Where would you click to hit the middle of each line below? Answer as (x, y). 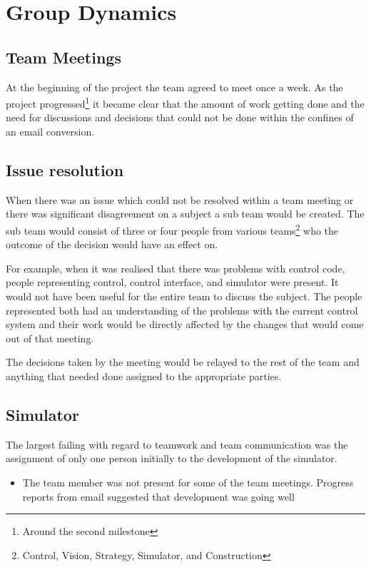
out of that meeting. (50, 338)
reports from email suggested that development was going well (158, 496)
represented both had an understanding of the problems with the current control (182, 310)
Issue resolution (65, 170)
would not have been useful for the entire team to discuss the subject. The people (184, 296)
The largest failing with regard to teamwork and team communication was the (177, 444)
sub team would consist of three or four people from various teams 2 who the (172, 229)
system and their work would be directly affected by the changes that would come (185, 324)
